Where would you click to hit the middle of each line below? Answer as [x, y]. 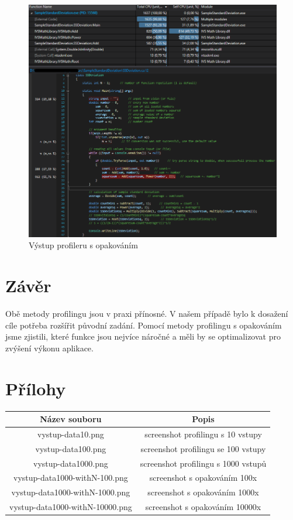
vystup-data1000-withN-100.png [71, 478]
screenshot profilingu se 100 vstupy [203, 448]
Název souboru [71, 419]
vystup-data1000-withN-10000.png [71, 507]
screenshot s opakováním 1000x [203, 492]
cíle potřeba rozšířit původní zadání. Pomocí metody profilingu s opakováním [144, 325]
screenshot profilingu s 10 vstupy [203, 434]
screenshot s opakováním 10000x [203, 507]
